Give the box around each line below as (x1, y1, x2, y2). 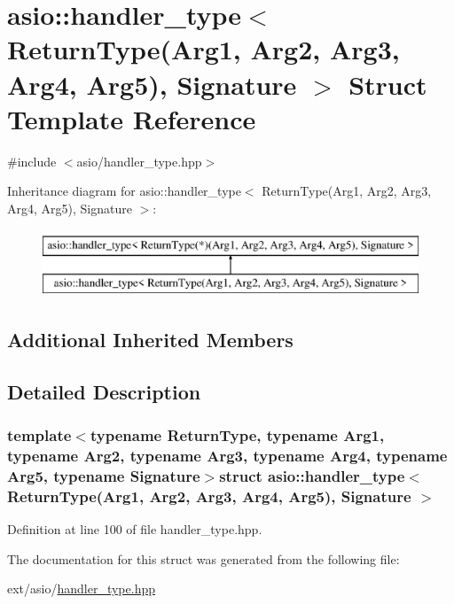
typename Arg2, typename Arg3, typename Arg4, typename (7, 445, 448, 467)
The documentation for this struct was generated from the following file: (7, 549, 400, 568)
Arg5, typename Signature (7, 464, 200, 486)
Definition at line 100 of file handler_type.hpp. (7, 520, 262, 538)
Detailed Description (7, 377, 201, 405)
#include (7, 151, 57, 170)
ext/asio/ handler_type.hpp (7, 579, 155, 598)
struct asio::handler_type (219, 464, 405, 486)
